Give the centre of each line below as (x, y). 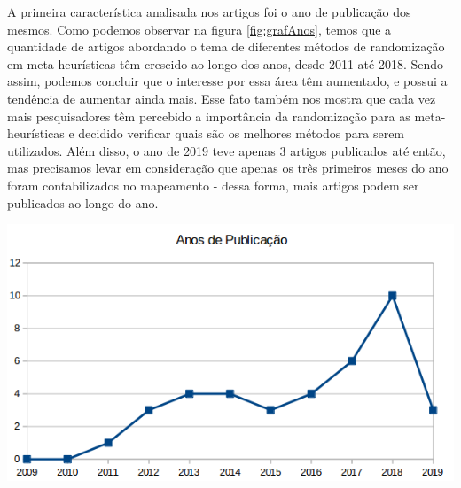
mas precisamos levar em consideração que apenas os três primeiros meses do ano (228, 168)
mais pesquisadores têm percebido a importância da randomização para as (209, 116)
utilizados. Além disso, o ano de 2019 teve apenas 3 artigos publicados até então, (227, 150)
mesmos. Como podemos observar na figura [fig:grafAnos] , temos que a (199, 29)
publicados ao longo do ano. (83, 202)
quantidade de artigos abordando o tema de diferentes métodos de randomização (226, 46)
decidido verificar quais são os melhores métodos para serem (242, 133)
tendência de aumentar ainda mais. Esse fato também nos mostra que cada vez (222, 98)
